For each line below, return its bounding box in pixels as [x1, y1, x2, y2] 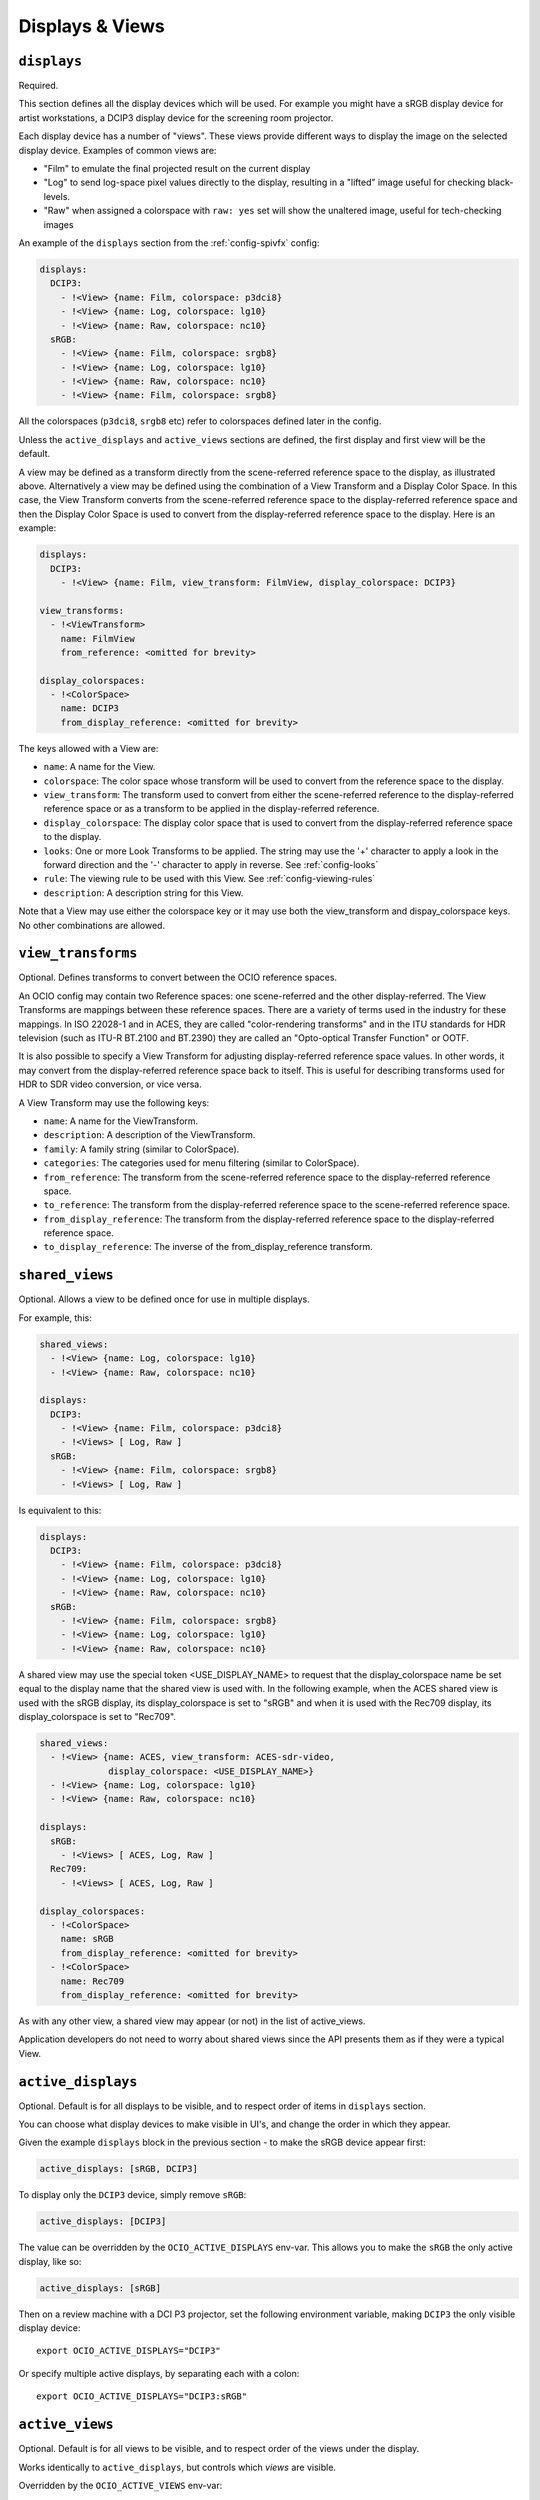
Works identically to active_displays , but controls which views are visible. [18, 2461, 337, 2473]
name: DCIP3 [60, 703, 120, 714]
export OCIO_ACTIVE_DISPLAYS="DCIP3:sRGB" [36, 2391, 248, 2402]
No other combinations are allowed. [18, 919, 165, 931]
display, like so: [18, 2255, 82, 2267]
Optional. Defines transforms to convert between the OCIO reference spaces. [18, 971, 338, 984]
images [43, 218, 74, 230]
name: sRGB [60, 1933, 114, 1945]
